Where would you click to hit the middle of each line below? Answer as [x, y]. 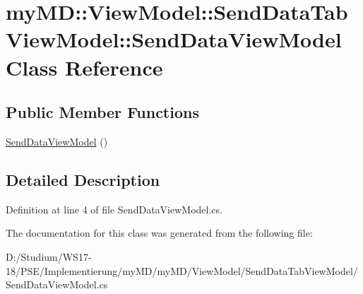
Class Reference [84, 67]
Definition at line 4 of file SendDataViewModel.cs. [114, 209]
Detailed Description [83, 179]
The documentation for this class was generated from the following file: [159, 233]
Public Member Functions [102, 112]
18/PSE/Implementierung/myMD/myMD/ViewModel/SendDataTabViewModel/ [182, 270]
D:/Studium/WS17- [49, 256]
